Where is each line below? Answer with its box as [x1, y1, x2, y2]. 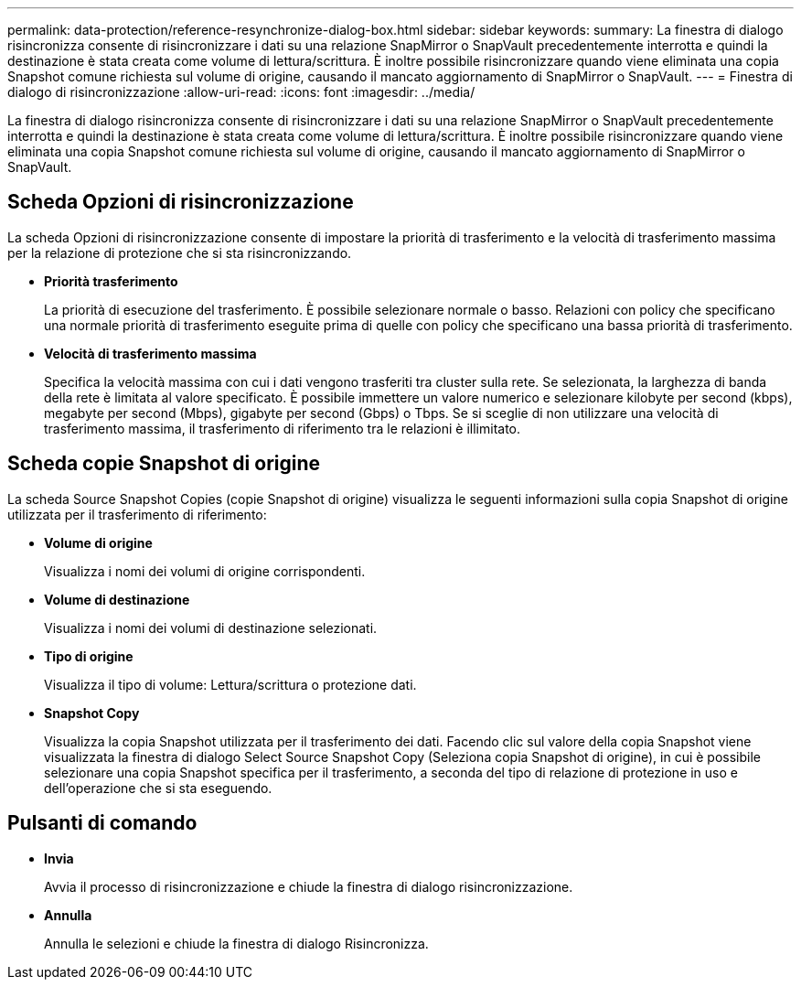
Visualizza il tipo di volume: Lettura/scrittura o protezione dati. [44, 676, 417, 692]
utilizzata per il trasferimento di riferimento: [7, 506, 267, 522]
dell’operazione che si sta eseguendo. [44, 779, 272, 796]
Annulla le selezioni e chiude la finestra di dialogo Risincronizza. [44, 935, 429, 951]
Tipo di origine [44, 648, 133, 664]
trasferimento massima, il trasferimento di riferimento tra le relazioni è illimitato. [44, 420, 521, 436]
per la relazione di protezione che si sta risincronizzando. [7, 244, 352, 261]
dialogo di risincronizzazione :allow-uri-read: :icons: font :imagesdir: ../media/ [7, 84, 475, 100]
